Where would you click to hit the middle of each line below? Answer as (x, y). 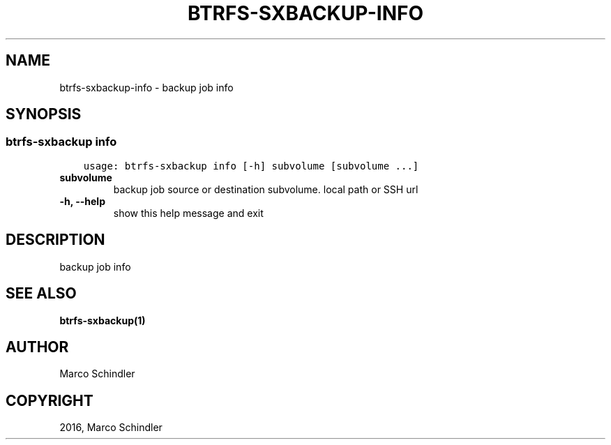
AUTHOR (37, 347)
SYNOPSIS (44, 114)
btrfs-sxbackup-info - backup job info (146, 87)
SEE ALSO (41, 294)
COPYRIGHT (50, 400)
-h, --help (82, 201)
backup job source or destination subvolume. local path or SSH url (266, 189)
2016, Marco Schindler (111, 428)
